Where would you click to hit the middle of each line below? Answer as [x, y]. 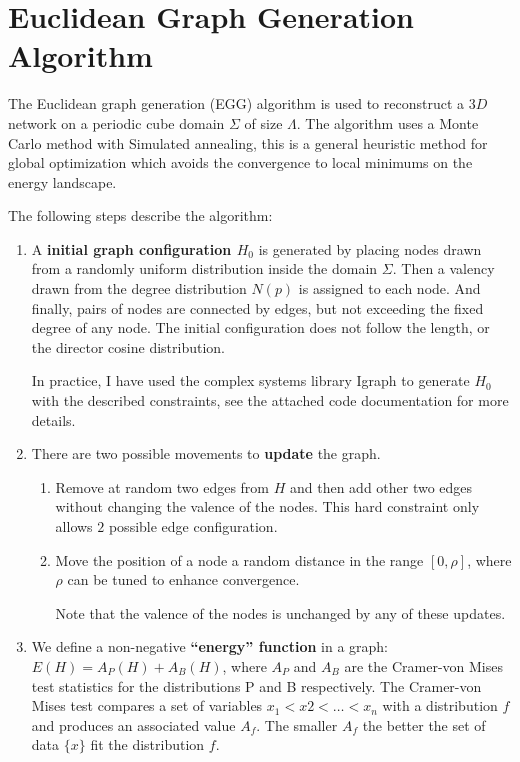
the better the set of [424, 724]
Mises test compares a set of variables [147, 705]
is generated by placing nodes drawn [370, 248]
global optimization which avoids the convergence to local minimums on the [240, 162]
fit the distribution [147, 744]
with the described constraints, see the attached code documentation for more [270, 400]
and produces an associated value [133, 724]
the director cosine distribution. [128, 346]
